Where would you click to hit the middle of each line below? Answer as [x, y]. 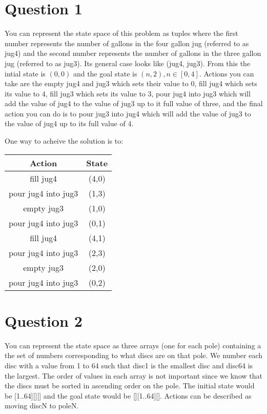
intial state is [25, 73]
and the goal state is [105, 73]
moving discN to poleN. [42, 406]
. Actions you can [227, 73]
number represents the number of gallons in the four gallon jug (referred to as [127, 43]
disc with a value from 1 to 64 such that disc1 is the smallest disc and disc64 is [129, 365]
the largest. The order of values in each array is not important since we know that [133, 375]
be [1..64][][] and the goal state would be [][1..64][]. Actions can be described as [128, 395]
